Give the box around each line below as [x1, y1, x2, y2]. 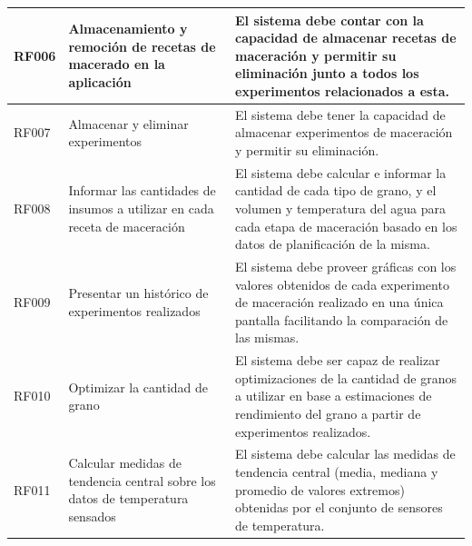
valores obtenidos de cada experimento [235, 274, 449, 293]
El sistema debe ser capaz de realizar [235, 351, 440, 370]
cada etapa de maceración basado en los [235, 216, 457, 235]
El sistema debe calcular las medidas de [235, 444, 456, 463]
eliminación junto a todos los [235, 64, 419, 83]
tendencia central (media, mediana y [235, 462, 438, 481]
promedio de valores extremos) [235, 480, 405, 499]
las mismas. [235, 328, 300, 347]
